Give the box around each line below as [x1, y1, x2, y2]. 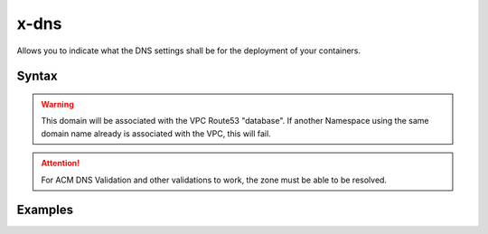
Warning [41, 98, 74, 109]
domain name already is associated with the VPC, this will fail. [41, 127, 271, 139]
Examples [16, 202, 74, 218]
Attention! [41, 158, 80, 169]
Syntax [16, 69, 58, 84]
